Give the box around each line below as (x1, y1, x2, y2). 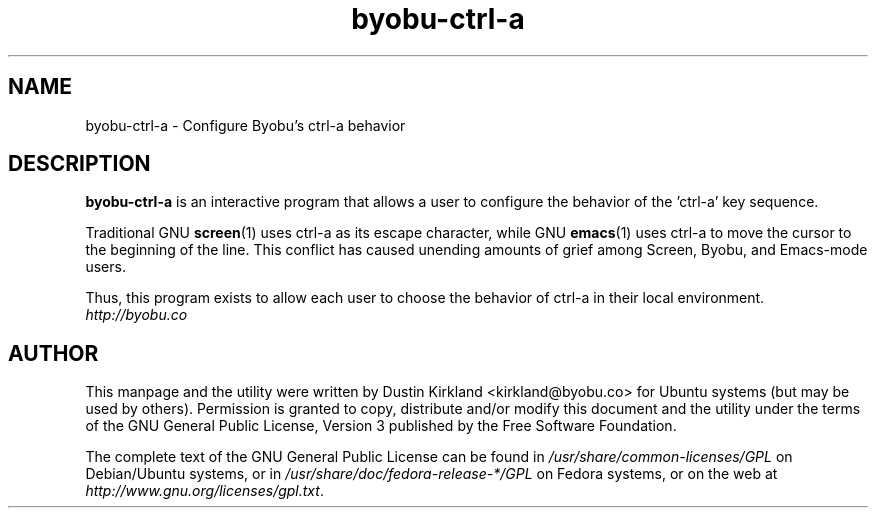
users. (85, 258, 126, 276)
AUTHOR (8, 340, 99, 366)
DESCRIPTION (8, 151, 151, 177)
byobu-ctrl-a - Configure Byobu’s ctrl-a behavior (85, 116, 406, 134)
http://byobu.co (85, 306, 188, 324)
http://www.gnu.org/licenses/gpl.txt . (85, 482, 324, 500)
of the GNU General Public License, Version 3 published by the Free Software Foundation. (85, 417, 677, 435)
